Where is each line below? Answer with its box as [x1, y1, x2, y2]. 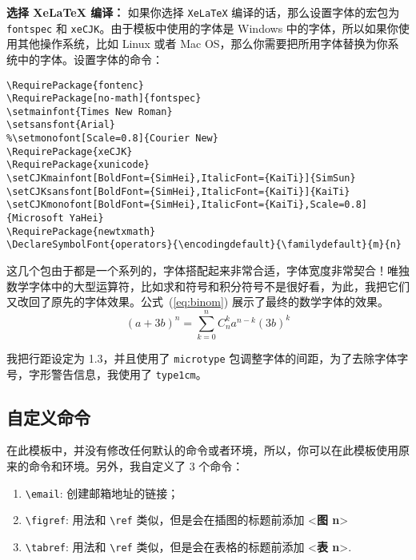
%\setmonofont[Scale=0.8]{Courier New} [6, 133, 218, 145]
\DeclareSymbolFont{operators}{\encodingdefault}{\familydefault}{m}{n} [6, 239, 402, 251]
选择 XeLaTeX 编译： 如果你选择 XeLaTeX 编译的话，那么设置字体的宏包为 [6, 4, 400, 20]
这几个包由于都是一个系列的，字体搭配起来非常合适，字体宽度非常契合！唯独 [6, 262, 410, 279]
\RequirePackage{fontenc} [6, 79, 144, 91]
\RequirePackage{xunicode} [6, 159, 150, 171]
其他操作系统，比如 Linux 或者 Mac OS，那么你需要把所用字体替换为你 [17, 35, 388, 52]
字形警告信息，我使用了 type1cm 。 [28, 365, 207, 382]
